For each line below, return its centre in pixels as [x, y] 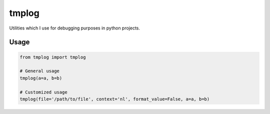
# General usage [40, 71]
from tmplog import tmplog [53, 57]
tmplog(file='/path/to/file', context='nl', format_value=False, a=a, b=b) [115, 99]
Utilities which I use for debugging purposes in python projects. [74, 28]
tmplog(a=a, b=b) [41, 78]
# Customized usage [43, 92]
